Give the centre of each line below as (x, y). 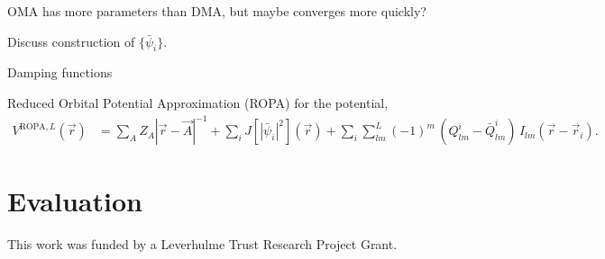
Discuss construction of (71, 41)
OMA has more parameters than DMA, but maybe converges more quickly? (217, 11)
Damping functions (60, 72)
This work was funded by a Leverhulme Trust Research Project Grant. (202, 244)
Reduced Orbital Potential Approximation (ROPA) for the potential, (198, 102)
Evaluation (75, 201)
